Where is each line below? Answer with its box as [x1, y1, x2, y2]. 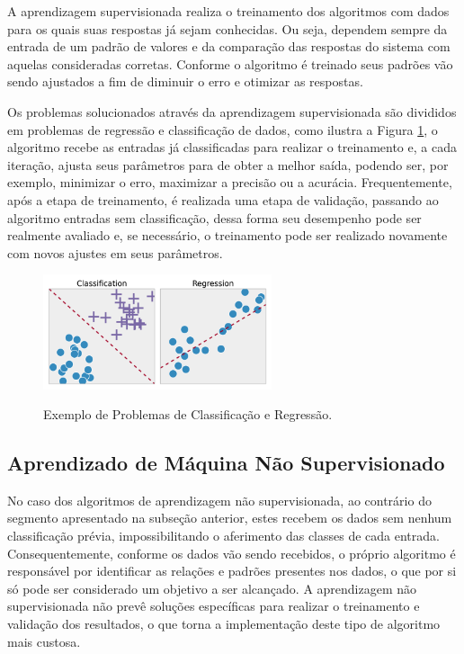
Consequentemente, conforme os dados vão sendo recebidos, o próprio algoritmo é [7, 543, 456, 562]
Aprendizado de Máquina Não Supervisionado [7, 449, 445, 477]
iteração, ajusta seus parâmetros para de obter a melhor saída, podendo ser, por [7, 155, 449, 174]
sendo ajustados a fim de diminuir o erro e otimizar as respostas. [7, 72, 363, 91]
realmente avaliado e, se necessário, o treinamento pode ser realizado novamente [7, 226, 448, 245]
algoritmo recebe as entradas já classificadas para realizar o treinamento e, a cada [7, 138, 457, 157]
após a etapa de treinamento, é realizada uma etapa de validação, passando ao [7, 190, 439, 209]
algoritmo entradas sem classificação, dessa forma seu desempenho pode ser [7, 208, 422, 227]
